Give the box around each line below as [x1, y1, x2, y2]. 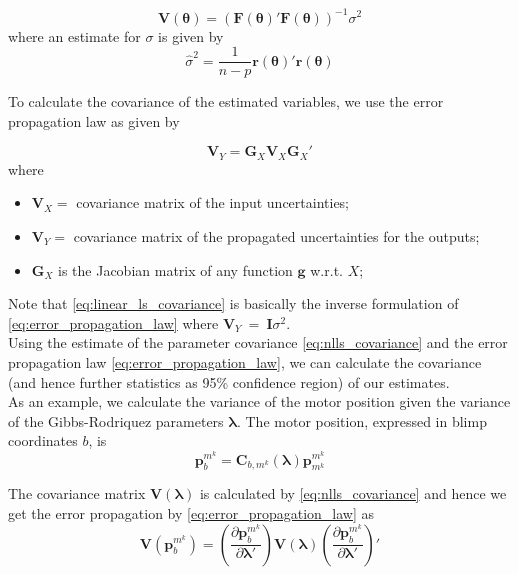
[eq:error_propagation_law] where [8, 312, 219, 333]
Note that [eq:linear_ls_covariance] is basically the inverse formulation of [8, 293, 459, 314]
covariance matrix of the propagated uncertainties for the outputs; [73, 225, 480, 246]
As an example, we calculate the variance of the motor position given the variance [8, 391, 511, 412]
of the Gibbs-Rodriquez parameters [8, 410, 224, 431]
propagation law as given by [8, 110, 180, 131]
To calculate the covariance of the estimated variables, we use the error [8, 91, 444, 112]
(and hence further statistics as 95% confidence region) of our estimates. [8, 371, 450, 392]
